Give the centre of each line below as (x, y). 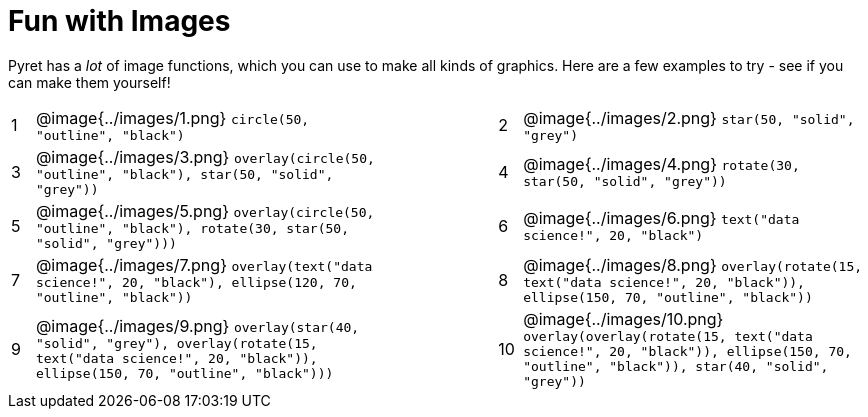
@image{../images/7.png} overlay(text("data (204, 264)
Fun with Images (119, 21)
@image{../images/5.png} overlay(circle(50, (205, 210)
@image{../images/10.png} (623, 318)
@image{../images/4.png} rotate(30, (661, 164)
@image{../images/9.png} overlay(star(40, (197, 326)
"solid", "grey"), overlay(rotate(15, (176, 344)
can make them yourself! (89, 82)
